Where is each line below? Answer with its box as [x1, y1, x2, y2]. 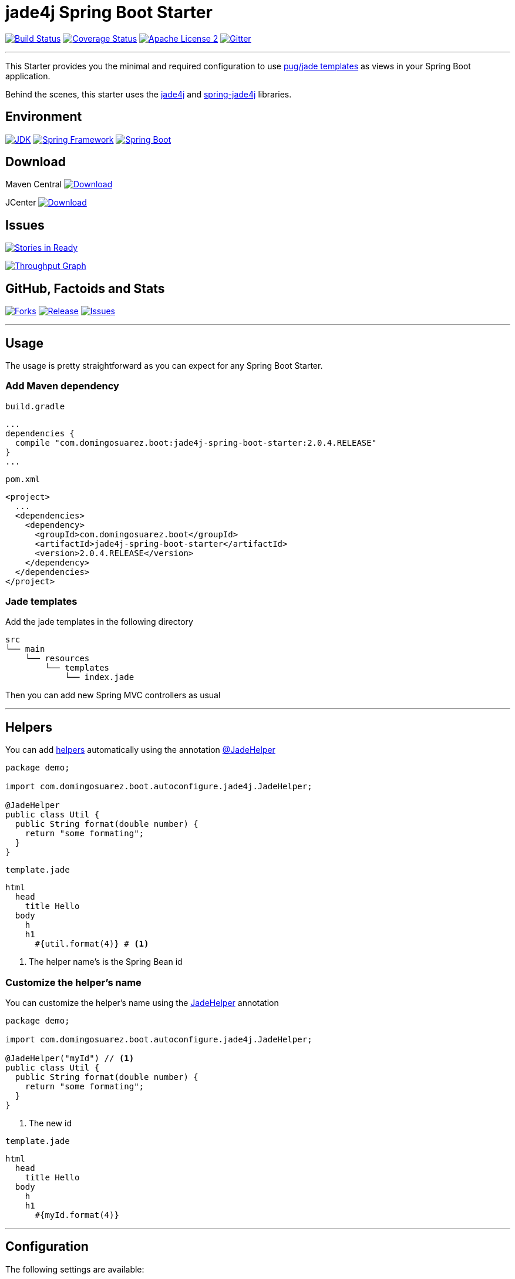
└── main [5, 644, 45, 654]
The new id [29, 1118, 72, 1129]
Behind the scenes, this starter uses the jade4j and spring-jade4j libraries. [5, 89, 292, 99]
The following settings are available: [5, 1264, 144, 1274]
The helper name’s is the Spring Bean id [29, 957, 183, 967]
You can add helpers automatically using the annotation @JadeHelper [5, 745, 275, 755]
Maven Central [5, 179, 62, 190]
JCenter [5, 197, 36, 208]
